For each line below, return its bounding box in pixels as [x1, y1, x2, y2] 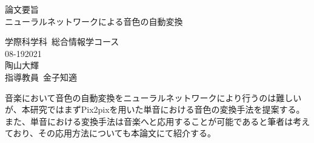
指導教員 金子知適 [5, 70, 77, 83]
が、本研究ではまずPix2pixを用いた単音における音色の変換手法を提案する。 [5, 103, 305, 116]
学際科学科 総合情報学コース [5, 35, 119, 48]
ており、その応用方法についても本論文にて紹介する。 [5, 127, 216, 139]
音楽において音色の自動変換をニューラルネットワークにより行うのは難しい [5, 91, 302, 104]
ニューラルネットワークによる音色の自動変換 [5, 15, 183, 27]
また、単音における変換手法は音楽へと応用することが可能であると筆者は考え [5, 115, 310, 127]
